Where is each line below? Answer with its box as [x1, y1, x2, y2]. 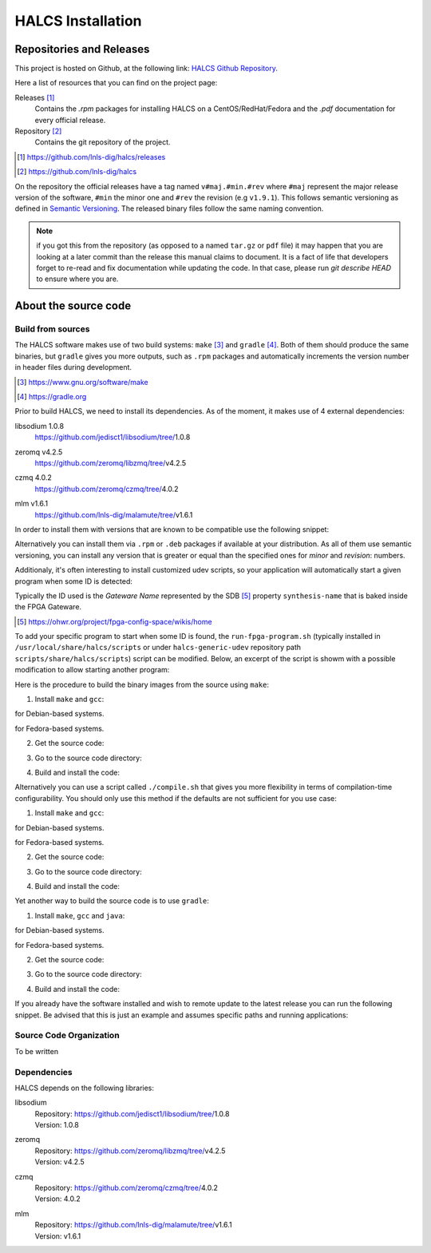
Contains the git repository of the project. [34, 137, 171, 147]
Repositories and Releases [14, 42, 150, 56]
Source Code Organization [14, 1030, 120, 1041]
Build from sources [14, 323, 90, 335]
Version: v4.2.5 [34, 1157, 85, 1167]
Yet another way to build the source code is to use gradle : [14, 896, 209, 906]
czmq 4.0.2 [14, 473, 52, 482]
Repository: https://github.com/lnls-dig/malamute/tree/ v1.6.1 [34, 1220, 232, 1230]
